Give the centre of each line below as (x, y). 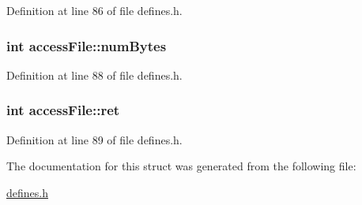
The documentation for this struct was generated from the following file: (181, 166)
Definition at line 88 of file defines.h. (94, 75)
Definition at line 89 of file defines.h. (94, 139)
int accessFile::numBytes (87, 45)
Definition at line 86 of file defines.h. (94, 10)
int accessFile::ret (63, 110)
